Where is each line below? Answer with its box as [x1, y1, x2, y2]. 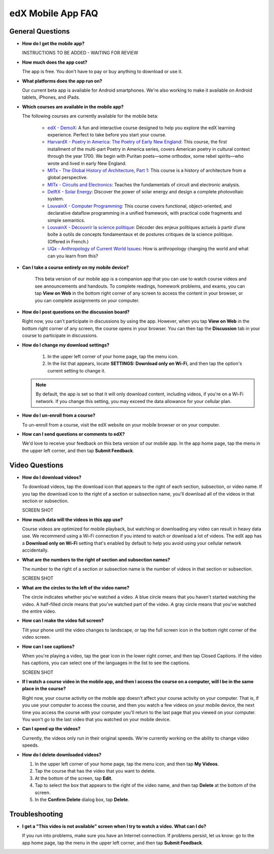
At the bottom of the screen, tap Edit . [35, 775, 113, 781]
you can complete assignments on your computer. [35, 297, 140, 303]
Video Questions [9, 461, 63, 469]
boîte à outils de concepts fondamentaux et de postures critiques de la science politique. [47, 232, 233, 238]
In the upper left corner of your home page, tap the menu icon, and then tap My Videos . [35, 761, 219, 767]
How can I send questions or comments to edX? [22, 431, 125, 437]
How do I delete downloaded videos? [22, 751, 101, 758]
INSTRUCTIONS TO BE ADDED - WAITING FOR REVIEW [22, 50, 139, 56]
